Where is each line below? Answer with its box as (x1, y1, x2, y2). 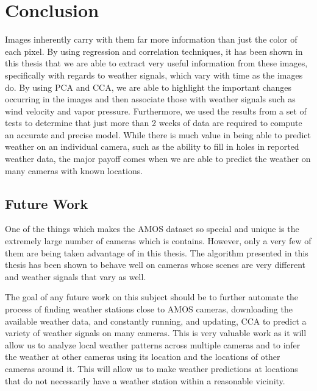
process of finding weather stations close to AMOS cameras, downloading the (5, 303, 293, 315)
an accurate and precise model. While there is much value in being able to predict (5, 128, 311, 141)
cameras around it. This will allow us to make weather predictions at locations (5, 362, 298, 375)
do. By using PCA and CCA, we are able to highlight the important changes (5, 80, 292, 93)
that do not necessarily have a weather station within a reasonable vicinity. (5, 374, 285, 387)
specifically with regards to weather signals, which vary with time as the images (5, 68, 303, 81)
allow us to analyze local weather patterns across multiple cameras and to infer (5, 338, 301, 351)
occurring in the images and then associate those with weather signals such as (5, 93, 296, 105)
